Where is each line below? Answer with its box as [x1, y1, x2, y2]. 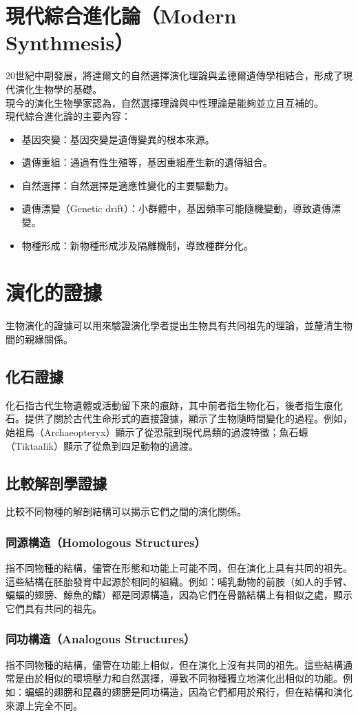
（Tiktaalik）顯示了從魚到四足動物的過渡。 [6, 438, 199, 453]
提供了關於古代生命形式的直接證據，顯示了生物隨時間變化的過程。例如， [24, 411, 352, 426]
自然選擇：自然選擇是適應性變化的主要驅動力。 [21, 178, 234, 192]
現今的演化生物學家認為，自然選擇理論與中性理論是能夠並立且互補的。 [6, 95, 324, 110]
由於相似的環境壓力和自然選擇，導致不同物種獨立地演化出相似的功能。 [24, 671, 343, 685]
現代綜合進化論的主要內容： [6, 109, 131, 123]
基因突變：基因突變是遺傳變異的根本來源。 [21, 132, 215, 146]
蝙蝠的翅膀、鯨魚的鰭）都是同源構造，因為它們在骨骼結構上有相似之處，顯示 [6, 588, 352, 602]
